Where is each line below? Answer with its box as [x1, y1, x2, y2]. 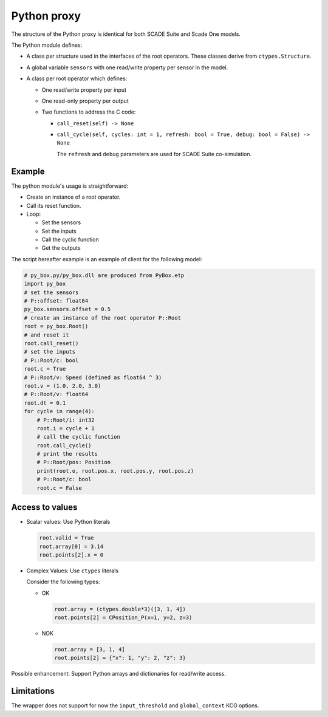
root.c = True [24, 365, 66, 372]
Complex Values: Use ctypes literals [26, 567, 119, 574]
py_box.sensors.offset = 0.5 [24, 306, 111, 313]
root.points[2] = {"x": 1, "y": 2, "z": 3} [54, 654, 186, 662]
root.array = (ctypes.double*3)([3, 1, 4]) [54, 605, 186, 612]
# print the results [36, 450, 98, 458]
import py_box [24, 280, 66, 287]
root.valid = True [39, 535, 94, 541]
